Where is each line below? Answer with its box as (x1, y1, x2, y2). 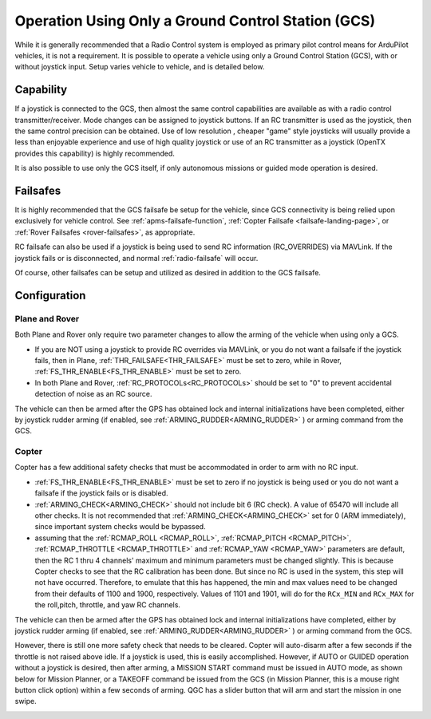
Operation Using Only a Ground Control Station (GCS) (14, 12, 375, 30)
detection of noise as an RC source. (34, 389, 152, 399)
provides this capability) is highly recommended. (14, 148, 176, 158)
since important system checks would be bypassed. (34, 522, 207, 531)
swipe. (14, 697, 38, 706)
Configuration (14, 288, 86, 302)
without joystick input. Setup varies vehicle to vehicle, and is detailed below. (14, 62, 265, 72)
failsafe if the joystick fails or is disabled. (34, 488, 168, 498)
